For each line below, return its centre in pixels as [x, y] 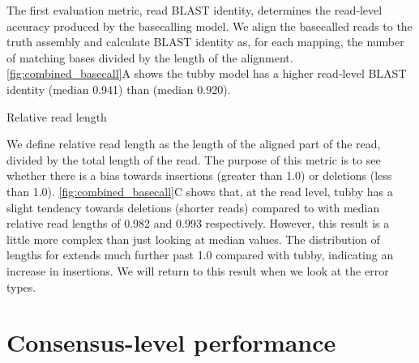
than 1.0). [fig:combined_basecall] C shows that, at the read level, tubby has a [200, 191]
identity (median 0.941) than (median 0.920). [119, 89]
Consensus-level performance [171, 342]
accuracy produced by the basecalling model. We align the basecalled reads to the [209, 26]
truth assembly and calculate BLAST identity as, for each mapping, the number [205, 42]
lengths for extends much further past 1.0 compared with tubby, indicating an [200, 255]
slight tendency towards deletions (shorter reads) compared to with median [193, 207]
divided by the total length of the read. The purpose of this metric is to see [194, 159]
